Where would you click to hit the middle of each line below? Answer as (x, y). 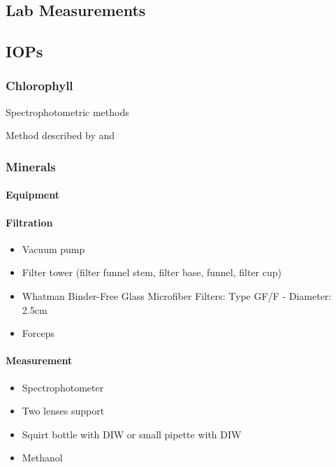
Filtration (29, 222)
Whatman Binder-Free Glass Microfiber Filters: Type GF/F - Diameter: (177, 295)
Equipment (32, 195)
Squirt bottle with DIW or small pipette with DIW (132, 434)
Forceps (38, 333)
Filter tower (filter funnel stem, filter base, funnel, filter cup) (152, 272)
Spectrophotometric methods (67, 112)
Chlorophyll (39, 86)
